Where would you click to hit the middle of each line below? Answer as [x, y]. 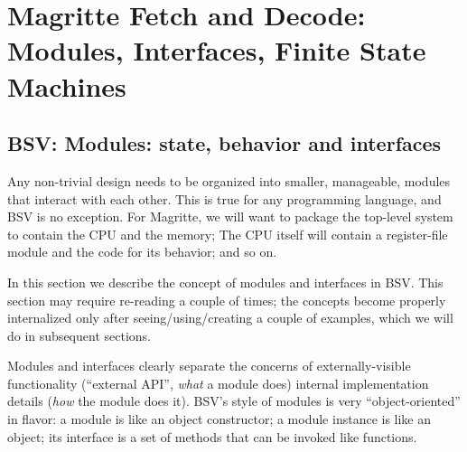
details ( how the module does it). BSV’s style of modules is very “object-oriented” [234, 401]
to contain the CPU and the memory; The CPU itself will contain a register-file [228, 234]
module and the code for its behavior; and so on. [142, 252]
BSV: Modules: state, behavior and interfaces [224, 143]
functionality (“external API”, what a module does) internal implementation [218, 383]
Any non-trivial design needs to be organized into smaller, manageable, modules [229, 180]
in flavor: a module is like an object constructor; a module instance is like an [219, 419]
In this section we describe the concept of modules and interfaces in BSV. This [225, 282]
